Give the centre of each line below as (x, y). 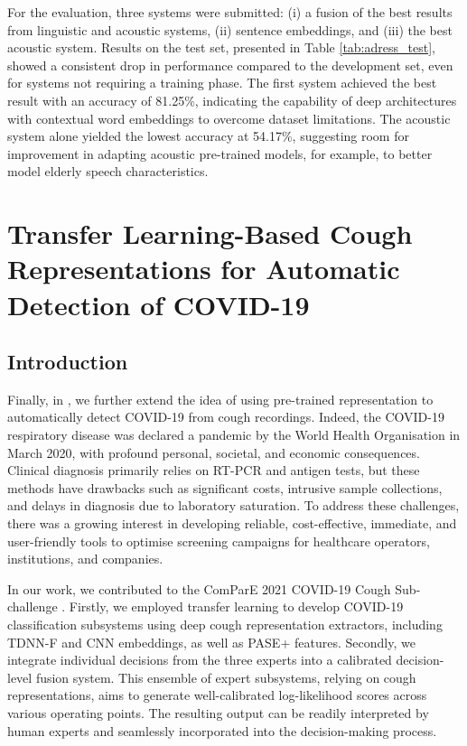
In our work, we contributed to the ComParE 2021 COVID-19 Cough (199, 588)
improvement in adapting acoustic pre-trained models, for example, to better (220, 153)
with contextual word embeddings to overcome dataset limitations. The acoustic (229, 118)
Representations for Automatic (204, 269)
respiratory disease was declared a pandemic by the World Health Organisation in (234, 435)
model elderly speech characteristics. (108, 171)
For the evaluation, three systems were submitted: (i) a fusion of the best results (230, 12)
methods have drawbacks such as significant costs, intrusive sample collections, (225, 487)
